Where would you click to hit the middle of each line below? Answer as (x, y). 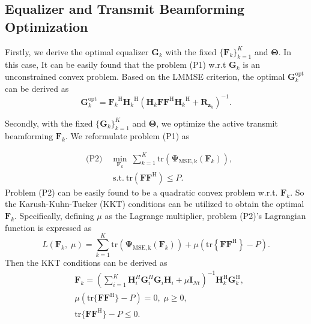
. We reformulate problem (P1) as (127, 136)
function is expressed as (48, 227)
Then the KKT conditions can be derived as (86, 262)
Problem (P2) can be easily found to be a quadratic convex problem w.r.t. (141, 192)
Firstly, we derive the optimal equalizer (77, 51)
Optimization (47, 26)
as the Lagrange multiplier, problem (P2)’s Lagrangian (205, 215)
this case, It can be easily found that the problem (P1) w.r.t (116, 64)
